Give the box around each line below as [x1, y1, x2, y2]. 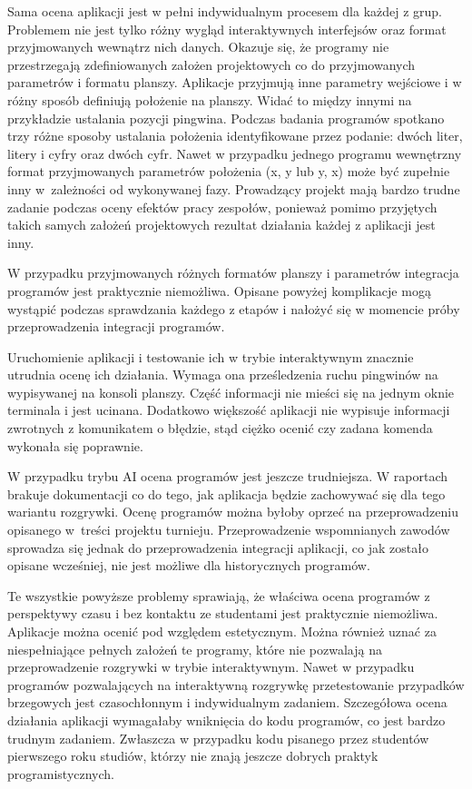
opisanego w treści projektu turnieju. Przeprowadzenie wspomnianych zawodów [7, 520, 450, 539]
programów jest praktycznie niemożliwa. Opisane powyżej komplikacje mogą [7, 281, 431, 300]
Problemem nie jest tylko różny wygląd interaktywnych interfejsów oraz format [7, 19, 447, 38]
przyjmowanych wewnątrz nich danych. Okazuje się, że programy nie [7, 37, 389, 56]
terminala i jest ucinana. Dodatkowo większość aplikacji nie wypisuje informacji [7, 400, 450, 419]
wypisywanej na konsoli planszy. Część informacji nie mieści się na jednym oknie [7, 382, 455, 401]
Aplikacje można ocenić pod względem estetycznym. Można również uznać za [7, 622, 437, 640]
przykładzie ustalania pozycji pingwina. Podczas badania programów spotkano [7, 108, 445, 127]
